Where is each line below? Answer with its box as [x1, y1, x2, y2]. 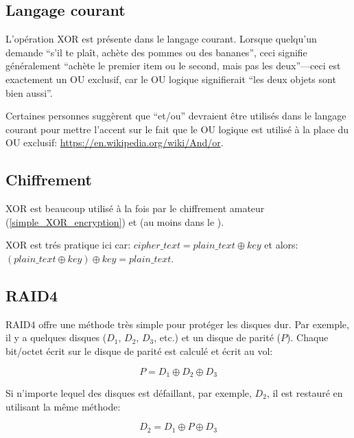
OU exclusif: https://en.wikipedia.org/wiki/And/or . [5, 135, 224, 150]
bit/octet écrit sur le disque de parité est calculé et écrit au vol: [5, 343, 273, 358]
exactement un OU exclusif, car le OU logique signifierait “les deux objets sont [5, 71, 336, 86]
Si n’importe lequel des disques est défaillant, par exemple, [5, 385, 252, 400]
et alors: [264, 238, 298, 252]
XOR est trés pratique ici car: [5, 238, 131, 252]
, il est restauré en [266, 385, 343, 400]
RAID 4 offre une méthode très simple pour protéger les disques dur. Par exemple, [5, 316, 349, 331]
